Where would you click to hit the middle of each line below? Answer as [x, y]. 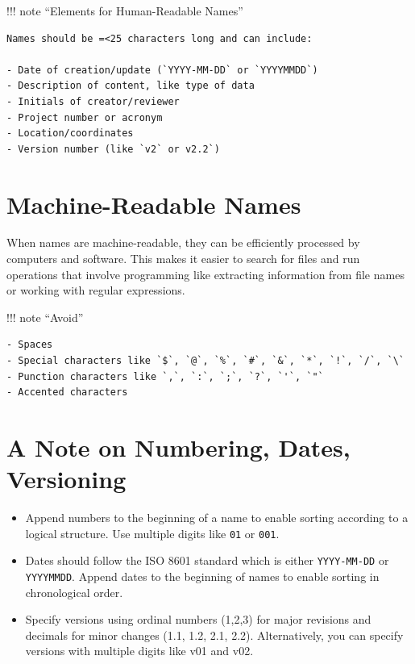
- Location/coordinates [70, 134]
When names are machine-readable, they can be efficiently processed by [183, 242]
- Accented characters [67, 393]
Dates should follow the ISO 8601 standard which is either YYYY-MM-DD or [207, 560]
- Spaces [30, 345]
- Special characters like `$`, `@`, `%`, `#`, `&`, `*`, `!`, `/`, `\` [205, 361]
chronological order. [74, 592]
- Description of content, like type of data [131, 86]
